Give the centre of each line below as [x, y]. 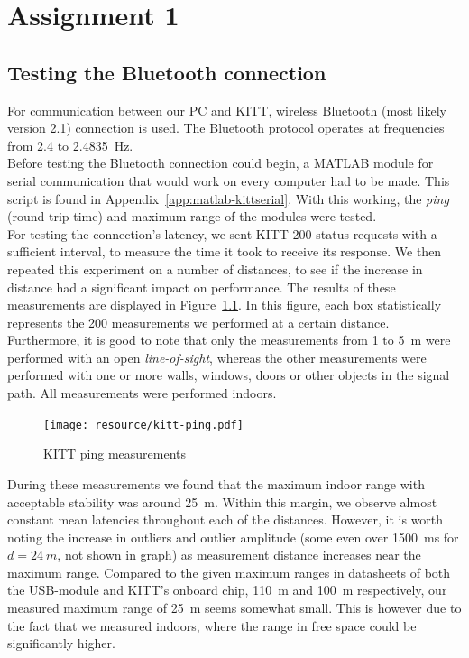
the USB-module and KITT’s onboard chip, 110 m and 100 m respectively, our [227, 590]
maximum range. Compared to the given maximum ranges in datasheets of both [229, 572]
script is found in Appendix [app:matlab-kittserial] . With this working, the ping [228, 198]
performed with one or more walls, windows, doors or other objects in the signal [229, 375]
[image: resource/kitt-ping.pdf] [143, 425]
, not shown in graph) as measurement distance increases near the [239, 555]
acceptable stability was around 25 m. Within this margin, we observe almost [222, 501]
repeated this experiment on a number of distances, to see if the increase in [215, 269]
